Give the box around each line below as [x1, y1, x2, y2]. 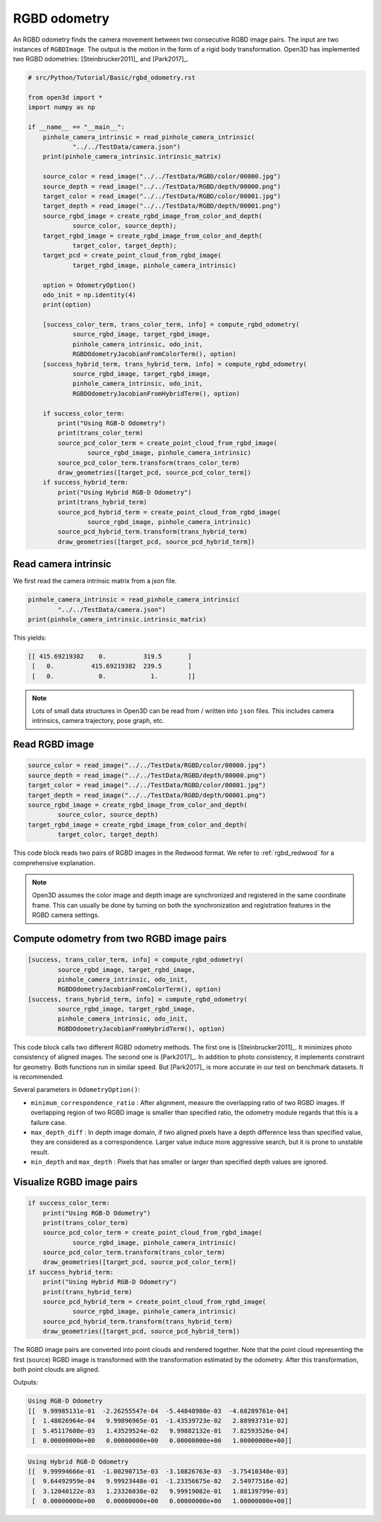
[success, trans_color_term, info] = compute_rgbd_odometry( [28, 956, 244, 964]
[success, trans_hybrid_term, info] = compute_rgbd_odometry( [28, 995, 248, 1003]
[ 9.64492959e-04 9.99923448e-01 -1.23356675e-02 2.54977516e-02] [32, 1478, 289, 1485]
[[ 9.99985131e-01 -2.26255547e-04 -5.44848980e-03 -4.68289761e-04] [28, 1407, 289, 1415]
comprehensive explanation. [13, 858, 95, 867]
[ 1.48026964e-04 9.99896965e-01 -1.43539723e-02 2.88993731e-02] [32, 1417, 289, 1425]
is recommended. [13, 1073, 64, 1081]
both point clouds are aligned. [13, 1365, 100, 1373]
